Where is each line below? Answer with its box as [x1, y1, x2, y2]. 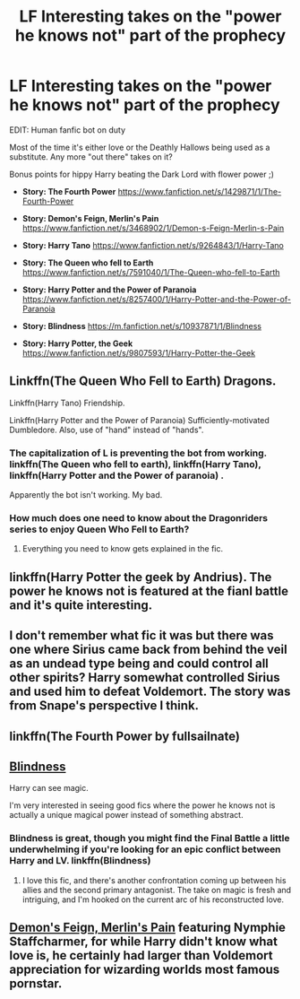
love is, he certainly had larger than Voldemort [9, 948, 273, 963]
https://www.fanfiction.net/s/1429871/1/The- [117, 186, 282, 196]
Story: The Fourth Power [21, 186, 116, 196]
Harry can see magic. [9, 783, 90, 794]
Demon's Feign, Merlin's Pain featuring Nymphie [9, 920, 287, 935]
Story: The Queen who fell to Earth [21, 257, 154, 268]
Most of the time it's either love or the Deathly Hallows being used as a [9, 142, 270, 152]
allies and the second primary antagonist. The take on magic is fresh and [21, 884, 292, 895]
